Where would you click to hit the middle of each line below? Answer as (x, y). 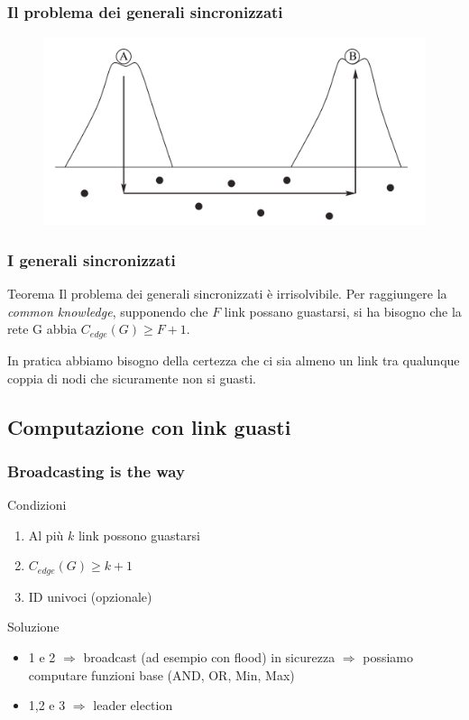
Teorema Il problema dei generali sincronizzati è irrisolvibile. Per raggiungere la (227, 294)
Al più (46, 535)
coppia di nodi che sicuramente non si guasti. (132, 378)
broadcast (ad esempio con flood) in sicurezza (209, 656)
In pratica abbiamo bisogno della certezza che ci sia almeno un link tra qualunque (234, 360)
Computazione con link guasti (149, 426)
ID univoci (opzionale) (90, 596)
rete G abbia (42, 329)
